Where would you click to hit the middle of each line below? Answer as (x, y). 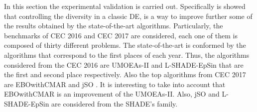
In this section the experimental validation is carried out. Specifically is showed (125, 6)
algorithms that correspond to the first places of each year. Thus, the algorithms (127, 55)
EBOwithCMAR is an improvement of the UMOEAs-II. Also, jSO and (112, 94)
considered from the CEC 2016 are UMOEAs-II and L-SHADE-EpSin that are (124, 64)
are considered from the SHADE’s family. (115, 103)
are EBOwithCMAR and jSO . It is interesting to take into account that (115, 84)
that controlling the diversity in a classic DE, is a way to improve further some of (128, 16)
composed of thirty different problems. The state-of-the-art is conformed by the (125, 45)
